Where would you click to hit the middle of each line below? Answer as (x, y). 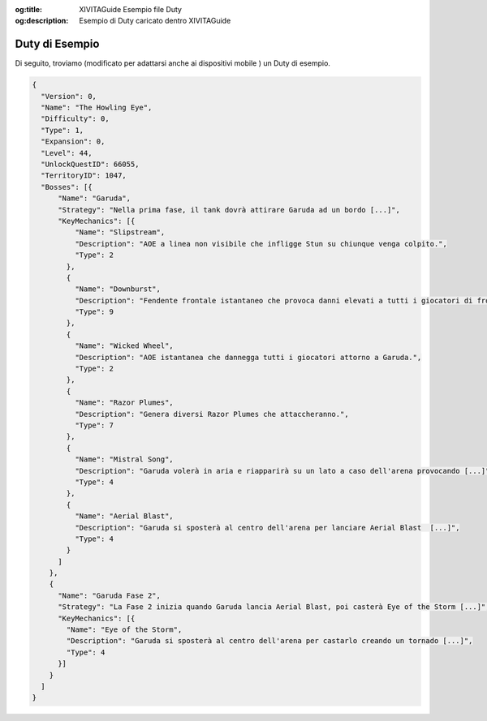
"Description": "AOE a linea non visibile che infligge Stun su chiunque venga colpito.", (261, 244)
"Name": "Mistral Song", (124, 459)
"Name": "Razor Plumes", (124, 403)
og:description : (42, 21)
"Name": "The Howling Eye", (97, 108)
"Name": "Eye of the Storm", (124, 630)
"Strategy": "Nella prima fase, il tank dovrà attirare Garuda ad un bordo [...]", (229, 210)
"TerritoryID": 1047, (84, 176)
